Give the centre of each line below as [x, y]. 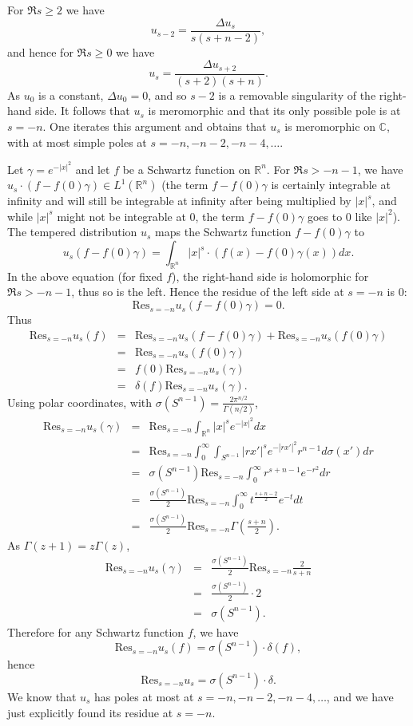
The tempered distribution [72, 232]
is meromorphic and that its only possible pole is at [274, 110]
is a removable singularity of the [297, 95]
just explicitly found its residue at [90, 712]
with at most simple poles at [77, 142]
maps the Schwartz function [223, 232]
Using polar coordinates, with [80, 402]
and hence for [40, 51]
